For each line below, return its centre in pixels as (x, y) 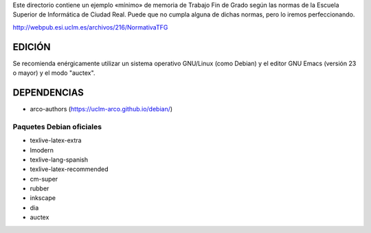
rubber (40, 188)
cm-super (44, 179)
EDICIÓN (32, 47)
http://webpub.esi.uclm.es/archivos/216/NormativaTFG (90, 27)
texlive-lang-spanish (59, 159)
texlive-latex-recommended (69, 169)
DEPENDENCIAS (48, 92)
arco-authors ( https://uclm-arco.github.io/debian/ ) (101, 109)
